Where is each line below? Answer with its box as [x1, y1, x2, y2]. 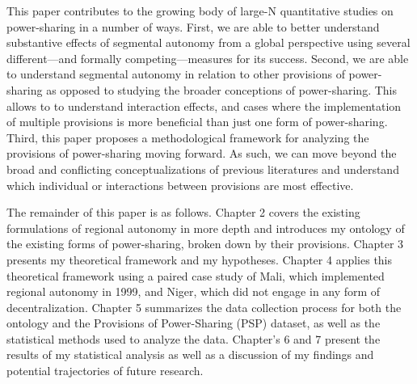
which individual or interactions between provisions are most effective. [6, 176, 354, 193]
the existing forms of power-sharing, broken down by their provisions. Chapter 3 [6, 235, 404, 252]
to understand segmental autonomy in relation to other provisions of [6, 65, 345, 82]
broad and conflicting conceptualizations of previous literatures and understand [6, 160, 399, 177]
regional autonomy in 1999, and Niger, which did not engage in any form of [6, 283, 381, 300]
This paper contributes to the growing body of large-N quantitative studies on [6, 2, 394, 19]
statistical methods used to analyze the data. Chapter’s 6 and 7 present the [6, 330, 381, 347]
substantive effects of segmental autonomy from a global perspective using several [6, 34, 411, 51]
